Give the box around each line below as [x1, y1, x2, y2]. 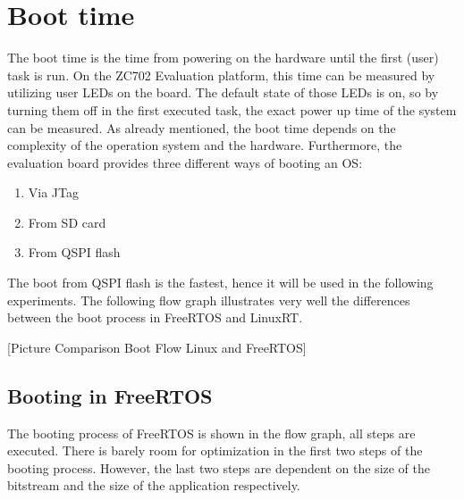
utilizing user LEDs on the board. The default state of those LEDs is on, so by [7, 83, 439, 102]
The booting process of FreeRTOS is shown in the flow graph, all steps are [7, 423, 416, 442]
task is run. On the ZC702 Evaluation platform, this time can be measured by [7, 65, 435, 84]
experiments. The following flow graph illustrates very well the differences [7, 290, 410, 309]
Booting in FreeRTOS [7, 381, 213, 409]
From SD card [28, 212, 106, 231]
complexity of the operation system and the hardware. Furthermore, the [7, 136, 402, 154]
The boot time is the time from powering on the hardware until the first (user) [7, 48, 439, 67]
